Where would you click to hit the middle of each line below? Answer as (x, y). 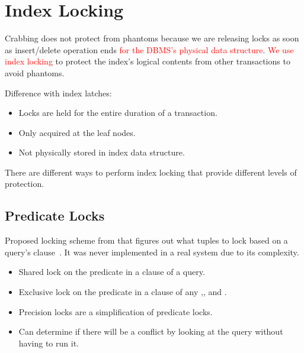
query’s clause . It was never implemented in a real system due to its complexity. (152, 252)
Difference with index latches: (58, 93)
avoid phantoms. (35, 72)
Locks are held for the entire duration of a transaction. (118, 113)
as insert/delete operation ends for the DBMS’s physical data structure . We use (149, 49)
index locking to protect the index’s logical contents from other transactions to (148, 61)
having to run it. (49, 343)
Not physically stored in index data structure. (102, 152)
